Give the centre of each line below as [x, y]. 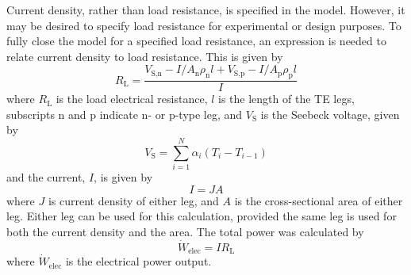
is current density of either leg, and [133, 200]
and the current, [46, 177]
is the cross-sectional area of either [319, 200]
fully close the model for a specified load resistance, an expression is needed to [196, 41]
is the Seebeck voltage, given [330, 114]
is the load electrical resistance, [132, 99]
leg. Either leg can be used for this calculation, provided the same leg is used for [202, 216]
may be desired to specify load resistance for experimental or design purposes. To [204, 25]
